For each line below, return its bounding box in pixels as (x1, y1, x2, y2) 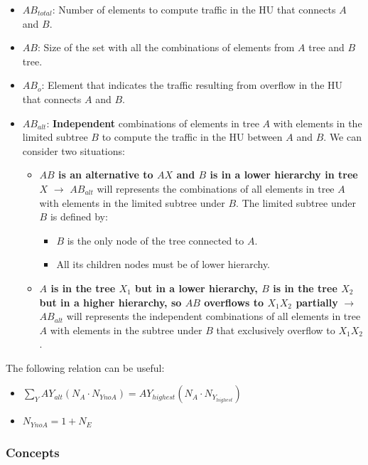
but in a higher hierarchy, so (39, 294, 182, 309)
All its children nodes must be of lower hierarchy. (56, 257, 270, 272)
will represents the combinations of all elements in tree (97, 181, 335, 196)
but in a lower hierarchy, (135, 280, 258, 295)
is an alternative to (58, 167, 153, 182)
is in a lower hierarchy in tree (210, 167, 358, 182)
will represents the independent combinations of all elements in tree (66, 309, 361, 324)
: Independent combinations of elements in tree (46, 115, 259, 130)
